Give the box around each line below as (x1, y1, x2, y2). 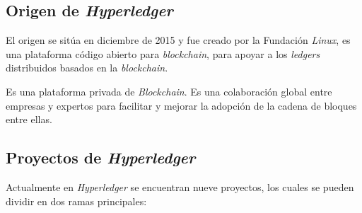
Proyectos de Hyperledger (6, 146, 196, 168)
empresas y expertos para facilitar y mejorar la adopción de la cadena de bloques (6, 98, 357, 113)
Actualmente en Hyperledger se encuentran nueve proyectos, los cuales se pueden (6, 179, 354, 194)
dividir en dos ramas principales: (6, 193, 147, 208)
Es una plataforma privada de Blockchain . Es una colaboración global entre (6, 84, 332, 98)
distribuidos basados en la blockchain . (6, 60, 168, 75)
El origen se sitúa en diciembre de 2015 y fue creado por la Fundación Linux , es (6, 33, 351, 47)
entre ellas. (6, 112, 52, 127)
